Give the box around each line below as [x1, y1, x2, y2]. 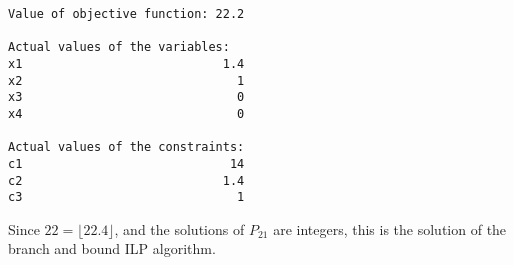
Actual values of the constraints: [8, 140, 245, 155]
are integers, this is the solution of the [273, 218, 507, 239]
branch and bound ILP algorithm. [8, 238, 216, 259]
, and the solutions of [114, 218, 245, 239]
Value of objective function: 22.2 [8, 7, 245, 21]
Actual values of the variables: [8, 40, 230, 55]
